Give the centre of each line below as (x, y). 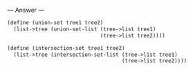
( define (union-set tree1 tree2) (55, 23)
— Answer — (26, 10)
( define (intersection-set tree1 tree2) (66, 48)
